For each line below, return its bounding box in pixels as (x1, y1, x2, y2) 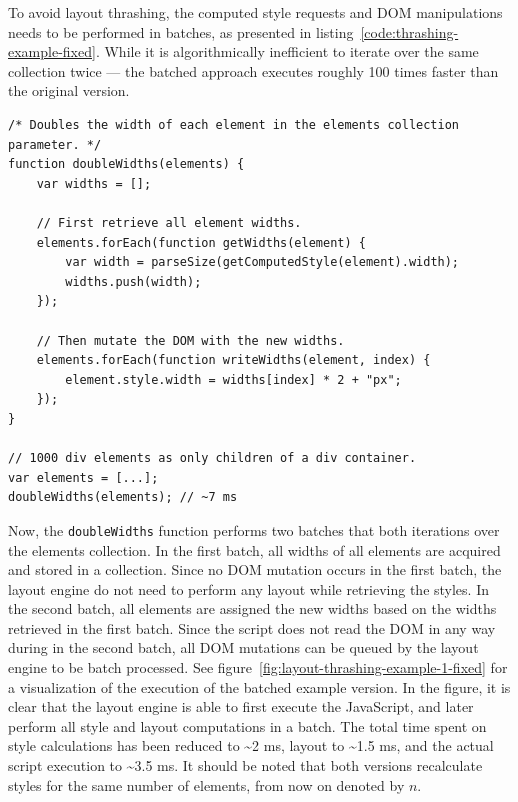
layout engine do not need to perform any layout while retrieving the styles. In (8, 578, 489, 599)
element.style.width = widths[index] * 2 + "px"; (65, 372, 402, 387)
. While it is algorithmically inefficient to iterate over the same (95, 41, 479, 62)
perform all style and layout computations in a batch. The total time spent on (8, 715, 487, 736)
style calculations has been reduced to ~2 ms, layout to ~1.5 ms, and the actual (8, 735, 494, 756)
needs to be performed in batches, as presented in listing (8, 21, 354, 42)
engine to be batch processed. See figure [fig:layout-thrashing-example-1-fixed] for (8, 657, 508, 678)
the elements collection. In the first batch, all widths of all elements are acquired (8, 539, 501, 560)
